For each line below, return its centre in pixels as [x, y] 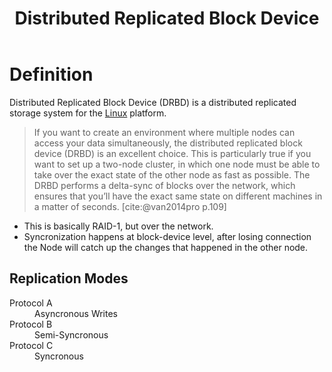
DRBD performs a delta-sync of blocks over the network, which [164, 185]
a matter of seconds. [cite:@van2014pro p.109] [130, 206]
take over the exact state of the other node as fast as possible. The [172, 174]
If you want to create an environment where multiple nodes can [164, 132]
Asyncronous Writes [76, 313]
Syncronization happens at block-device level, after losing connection [167, 236]
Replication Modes [69, 278]
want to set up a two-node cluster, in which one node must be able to [177, 164]
